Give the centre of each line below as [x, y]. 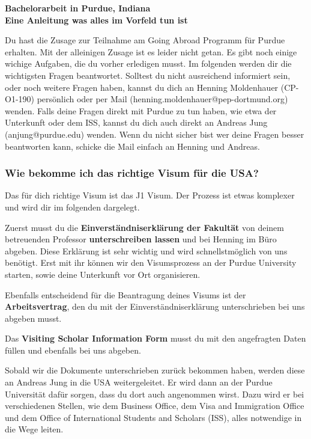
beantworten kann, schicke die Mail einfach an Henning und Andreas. [132, 146]
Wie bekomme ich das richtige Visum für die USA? [132, 173]
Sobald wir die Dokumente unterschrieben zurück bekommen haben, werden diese [155, 370]
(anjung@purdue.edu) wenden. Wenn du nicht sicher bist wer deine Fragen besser [155, 134]
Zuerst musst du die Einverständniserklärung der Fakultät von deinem [144, 227]
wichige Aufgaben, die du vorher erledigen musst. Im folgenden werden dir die [148, 63]
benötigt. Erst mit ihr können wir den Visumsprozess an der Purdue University [151, 262]
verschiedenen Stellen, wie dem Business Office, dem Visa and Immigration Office [155, 406]
